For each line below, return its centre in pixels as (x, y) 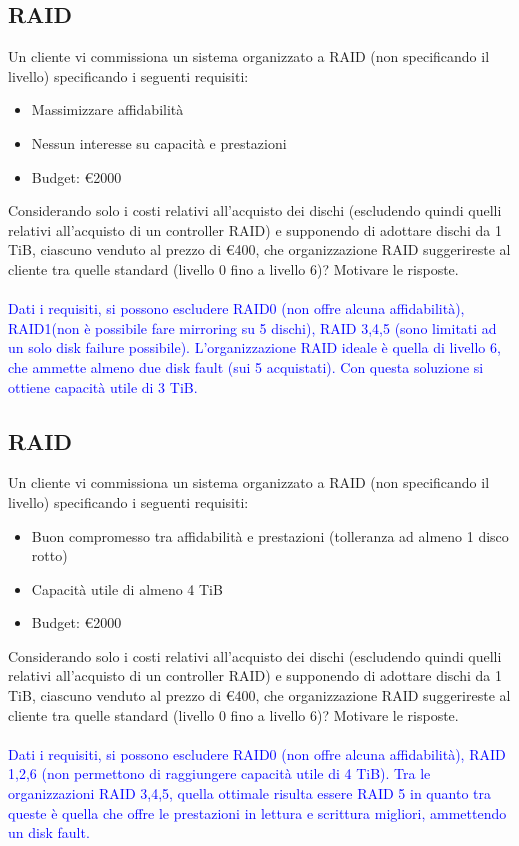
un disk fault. (49, 832)
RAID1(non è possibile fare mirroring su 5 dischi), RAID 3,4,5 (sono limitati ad (252, 327)
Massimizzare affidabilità (107, 109)
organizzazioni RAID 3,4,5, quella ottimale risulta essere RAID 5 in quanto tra (249, 793)
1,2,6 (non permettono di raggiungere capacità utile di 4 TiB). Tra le (219, 773)
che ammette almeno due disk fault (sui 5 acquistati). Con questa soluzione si (246, 366)
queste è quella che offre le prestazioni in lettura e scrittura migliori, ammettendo (257, 812)
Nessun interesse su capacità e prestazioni (159, 142)
